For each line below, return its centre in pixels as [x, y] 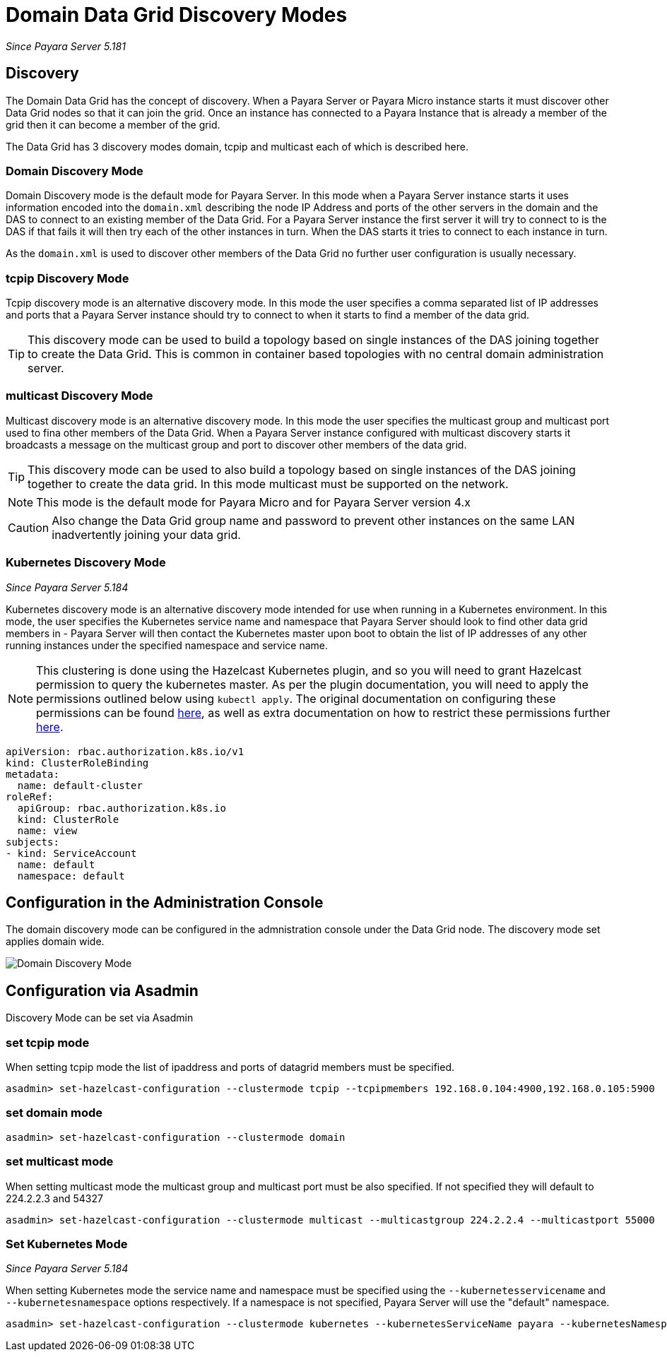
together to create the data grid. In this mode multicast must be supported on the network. [268, 484]
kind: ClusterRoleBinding [77, 763]
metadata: [33, 774]
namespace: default [71, 876]
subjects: [33, 842]
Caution [29, 527]
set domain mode [54, 1113]
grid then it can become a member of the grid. [113, 124]
